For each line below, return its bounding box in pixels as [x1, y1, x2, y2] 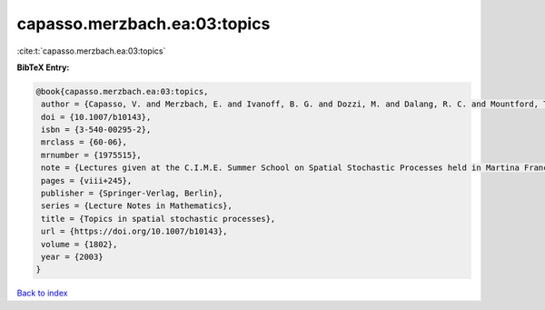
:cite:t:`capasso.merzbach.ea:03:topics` [16, 45, 166, 56]
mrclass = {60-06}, [41, 137, 127, 147]
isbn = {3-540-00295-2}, [41, 125, 152, 135]
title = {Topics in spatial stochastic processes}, [41, 214, 276, 224]
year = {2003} [41, 252, 104, 262]
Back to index [16, 287, 68, 299]
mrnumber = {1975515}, [41, 150, 143, 160]
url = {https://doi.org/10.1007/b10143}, [41, 226, 228, 236]
